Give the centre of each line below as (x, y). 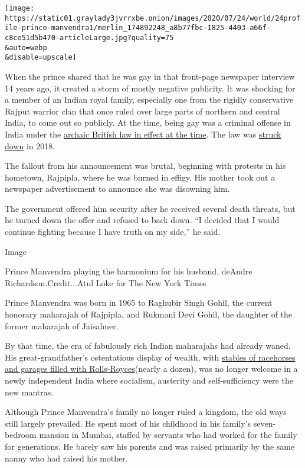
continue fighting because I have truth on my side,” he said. (113, 232)
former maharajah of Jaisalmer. (62, 325)
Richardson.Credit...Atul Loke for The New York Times (106, 282)
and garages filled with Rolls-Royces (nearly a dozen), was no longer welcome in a (151, 369)
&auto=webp (26, 48)
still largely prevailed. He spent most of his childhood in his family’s (128, 423)
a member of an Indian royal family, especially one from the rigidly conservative (149, 99)
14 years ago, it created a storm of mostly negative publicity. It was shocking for (150, 88)
